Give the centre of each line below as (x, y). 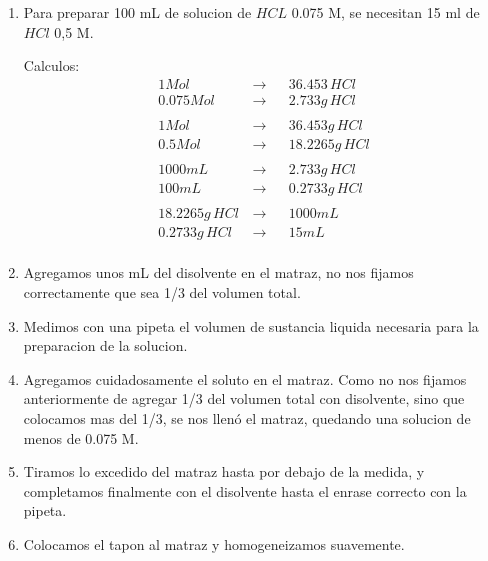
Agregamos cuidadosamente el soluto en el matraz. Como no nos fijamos (245, 378)
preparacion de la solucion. (105, 345)
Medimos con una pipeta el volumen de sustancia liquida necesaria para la (251, 325)
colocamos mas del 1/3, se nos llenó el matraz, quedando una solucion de (247, 417)
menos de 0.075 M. (81, 437)
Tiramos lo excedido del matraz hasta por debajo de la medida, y (224, 471)
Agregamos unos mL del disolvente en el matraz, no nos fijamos (218, 272)
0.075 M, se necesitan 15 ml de (385, 12)
